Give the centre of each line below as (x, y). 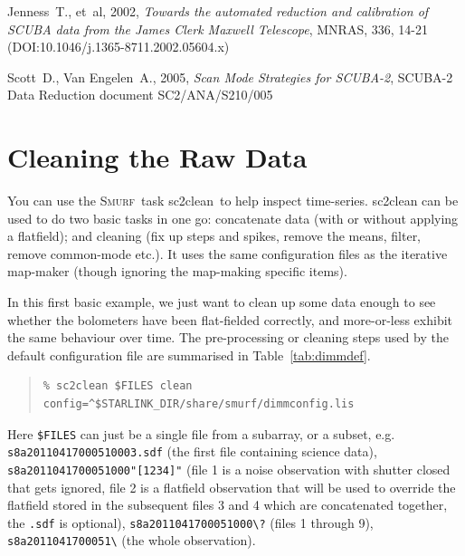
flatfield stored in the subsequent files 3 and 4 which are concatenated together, (228, 505)
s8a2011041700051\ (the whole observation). (132, 540)
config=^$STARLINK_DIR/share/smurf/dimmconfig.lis (199, 404)
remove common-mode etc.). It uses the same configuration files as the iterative (228, 253)
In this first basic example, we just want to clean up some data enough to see (222, 302)
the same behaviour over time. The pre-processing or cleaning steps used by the (228, 337)
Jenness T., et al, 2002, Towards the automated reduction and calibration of (218, 11)
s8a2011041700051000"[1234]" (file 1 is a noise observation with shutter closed (229, 469)
